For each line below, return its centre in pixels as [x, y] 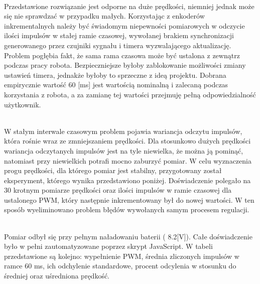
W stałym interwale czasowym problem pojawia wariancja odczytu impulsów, [123, 131]
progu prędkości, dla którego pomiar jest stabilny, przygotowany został [113, 170]
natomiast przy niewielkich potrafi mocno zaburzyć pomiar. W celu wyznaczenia [128, 160]
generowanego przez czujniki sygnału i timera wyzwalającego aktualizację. [118, 45]
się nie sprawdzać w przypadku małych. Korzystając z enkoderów [104, 16]
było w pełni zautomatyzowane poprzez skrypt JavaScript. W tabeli [108, 246]
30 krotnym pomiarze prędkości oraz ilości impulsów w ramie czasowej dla [118, 190]
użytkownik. [23, 104]
